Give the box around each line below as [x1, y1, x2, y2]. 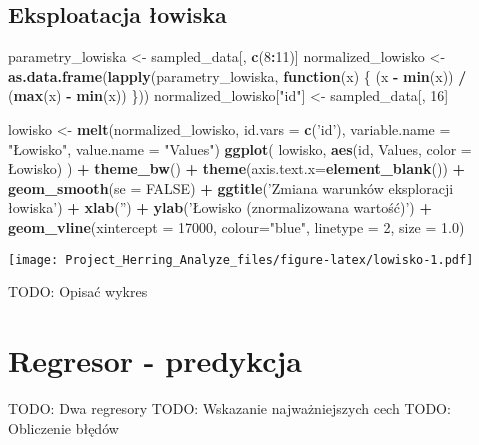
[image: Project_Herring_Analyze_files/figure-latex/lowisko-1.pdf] [8, 252, 474, 267]
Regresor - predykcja [8, 339, 303, 380]
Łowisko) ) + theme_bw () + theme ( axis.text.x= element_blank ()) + [8, 158, 466, 179]
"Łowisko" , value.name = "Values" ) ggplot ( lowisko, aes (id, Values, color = [8, 138, 472, 159]
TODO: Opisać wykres [8, 281, 148, 302]
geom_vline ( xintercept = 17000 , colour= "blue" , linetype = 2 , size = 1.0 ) [8, 216, 465, 237]
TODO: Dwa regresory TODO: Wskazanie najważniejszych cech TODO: [8, 397, 451, 418]
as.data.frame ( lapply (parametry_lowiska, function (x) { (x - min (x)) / [8, 65, 467, 86]
